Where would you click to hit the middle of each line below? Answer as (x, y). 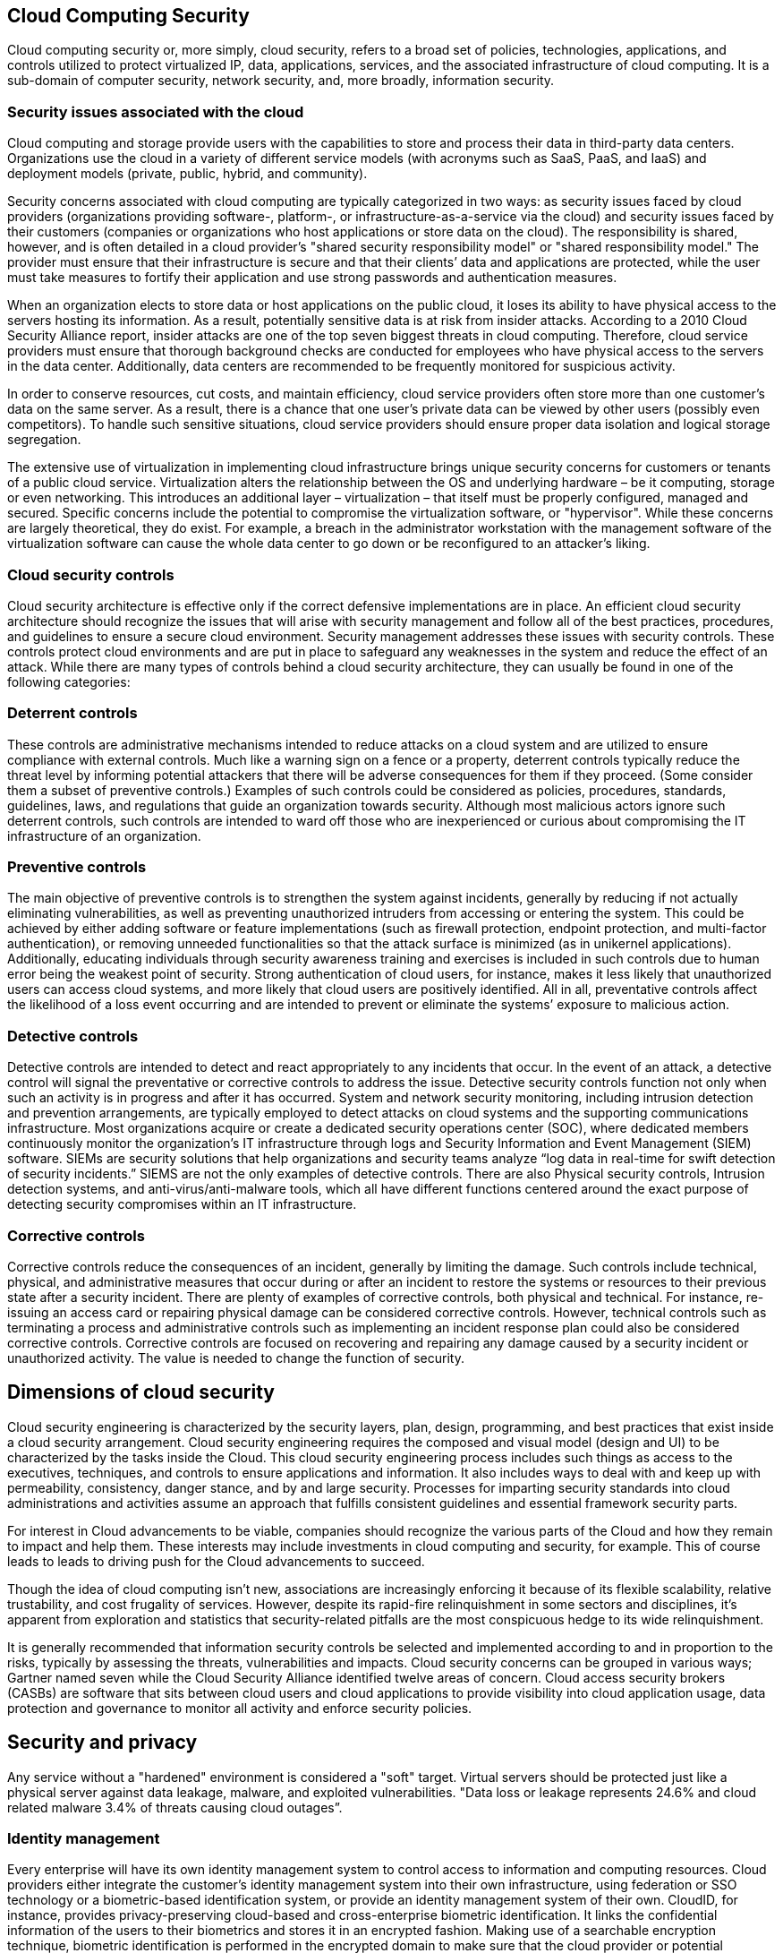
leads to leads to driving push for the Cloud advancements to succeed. (216, 1561)
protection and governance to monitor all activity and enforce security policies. (240, 1708)
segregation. (44, 440)
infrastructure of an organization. (104, 835)
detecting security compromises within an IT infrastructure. (182, 1204)
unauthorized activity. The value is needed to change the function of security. (236, 1358)
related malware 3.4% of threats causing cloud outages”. (175, 1807)
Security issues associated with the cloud (156, 111)
